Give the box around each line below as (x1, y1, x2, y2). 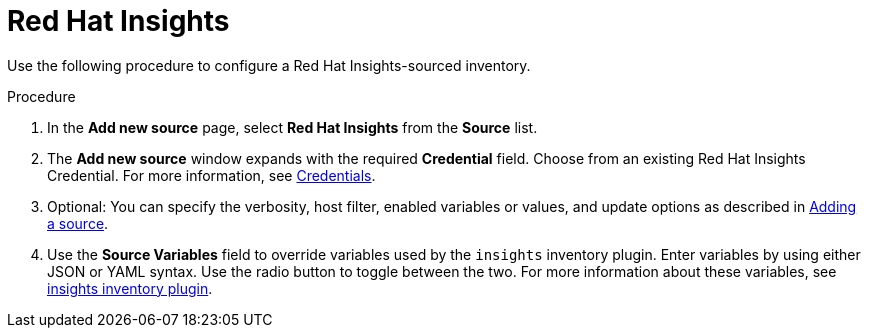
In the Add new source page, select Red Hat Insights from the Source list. (47, 118, 538, 136)
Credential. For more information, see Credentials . (47, 166, 376, 184)
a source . (47, 214, 109, 232)
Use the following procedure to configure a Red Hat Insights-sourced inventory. (7, 56, 531, 74)
